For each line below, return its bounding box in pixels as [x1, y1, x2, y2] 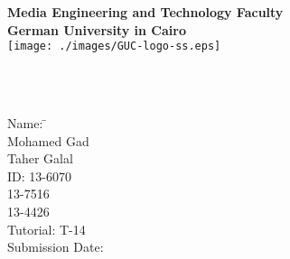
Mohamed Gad [7, 131, 89, 150]
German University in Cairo [7, 20, 186, 39]
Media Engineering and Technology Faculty [7, 3, 284, 21]
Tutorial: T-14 [7, 219, 86, 238]
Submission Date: [7, 237, 104, 256]
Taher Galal [7, 149, 73, 168]
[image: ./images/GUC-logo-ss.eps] [7, 40, 221, 53]
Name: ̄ [7, 114, 47, 133]
